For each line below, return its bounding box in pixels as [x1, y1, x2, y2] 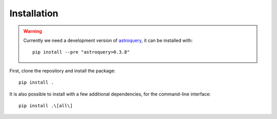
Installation [9, 8, 58, 19]
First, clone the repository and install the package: [9, 67, 115, 74]
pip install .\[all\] [18, 103, 73, 108]
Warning [23, 28, 42, 34]
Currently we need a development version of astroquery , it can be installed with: [23, 37, 193, 43]
